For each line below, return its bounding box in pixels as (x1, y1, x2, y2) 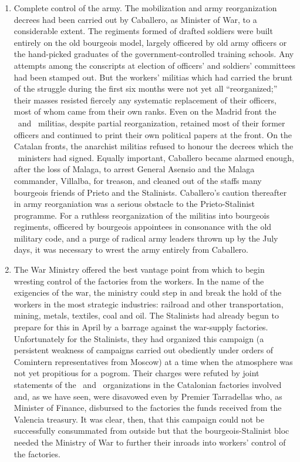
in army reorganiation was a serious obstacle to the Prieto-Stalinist (14, 197, 255, 210)
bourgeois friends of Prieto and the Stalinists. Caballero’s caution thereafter (14, 186, 287, 198)
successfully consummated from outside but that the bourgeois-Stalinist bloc (14, 424, 289, 437)
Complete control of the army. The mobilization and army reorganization (14, 2, 277, 14)
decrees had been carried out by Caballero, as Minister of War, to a (14, 13, 257, 25)
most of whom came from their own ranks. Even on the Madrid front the (14, 105, 277, 118)
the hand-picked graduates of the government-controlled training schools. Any (14, 48, 294, 60)
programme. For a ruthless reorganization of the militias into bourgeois (14, 209, 269, 221)
